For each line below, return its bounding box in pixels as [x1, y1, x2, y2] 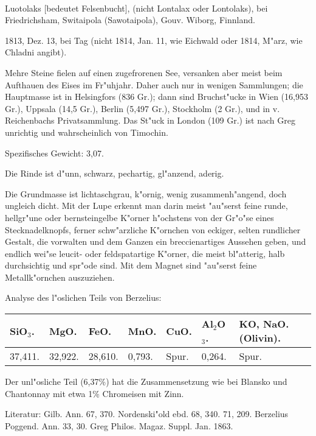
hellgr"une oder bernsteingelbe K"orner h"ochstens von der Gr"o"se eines [5, 211, 274, 223]
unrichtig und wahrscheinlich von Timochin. [5, 125, 168, 138]
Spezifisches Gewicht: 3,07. [5, 146, 104, 159]
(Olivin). [239, 331, 281, 345]
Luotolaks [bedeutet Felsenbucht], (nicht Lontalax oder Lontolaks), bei [5, 1, 268, 14]
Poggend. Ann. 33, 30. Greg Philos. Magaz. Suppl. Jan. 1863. [5, 419, 233, 432]
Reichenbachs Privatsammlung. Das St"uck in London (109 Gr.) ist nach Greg [5, 114, 295, 127]
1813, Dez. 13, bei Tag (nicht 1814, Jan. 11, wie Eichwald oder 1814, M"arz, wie [5, 33, 303, 46]
